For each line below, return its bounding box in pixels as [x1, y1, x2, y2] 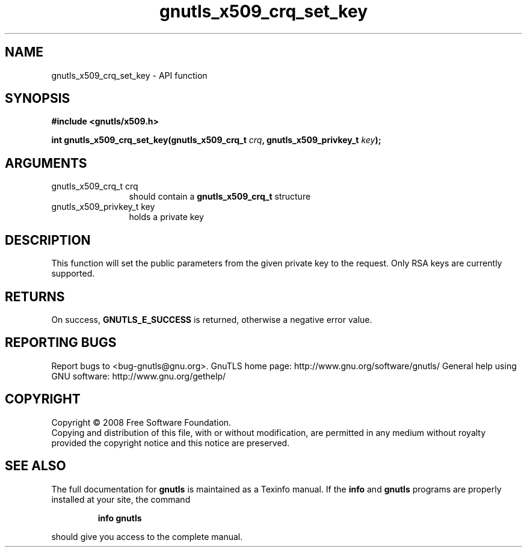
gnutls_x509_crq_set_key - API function [51, 70, 208, 81]
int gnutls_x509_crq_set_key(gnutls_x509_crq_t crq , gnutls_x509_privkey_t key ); [51, 135, 381, 146]
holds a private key [129, 212, 204, 222]
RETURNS [5, 289, 65, 304]
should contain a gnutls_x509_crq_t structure [129, 191, 311, 202]
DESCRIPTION [5, 232, 91, 248]
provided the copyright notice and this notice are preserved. [51, 437, 290, 448]
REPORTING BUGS [5, 335, 117, 351]
